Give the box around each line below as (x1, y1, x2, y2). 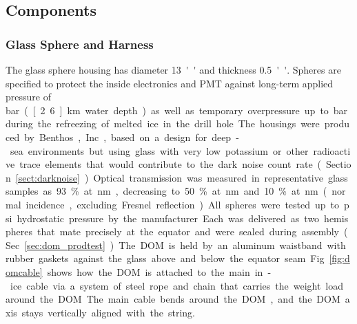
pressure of (6, 89, 51, 104)
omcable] (6, 264, 43, 279)
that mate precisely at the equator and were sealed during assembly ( (37, 224, 348, 239)
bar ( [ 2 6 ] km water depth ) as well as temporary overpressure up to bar (6, 102, 348, 117)
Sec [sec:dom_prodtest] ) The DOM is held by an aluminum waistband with (6, 237, 346, 252)
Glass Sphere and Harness (6, 35, 154, 52)
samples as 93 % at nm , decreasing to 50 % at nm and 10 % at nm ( (6, 184, 327, 198)
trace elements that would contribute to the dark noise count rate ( (19, 157, 322, 171)
